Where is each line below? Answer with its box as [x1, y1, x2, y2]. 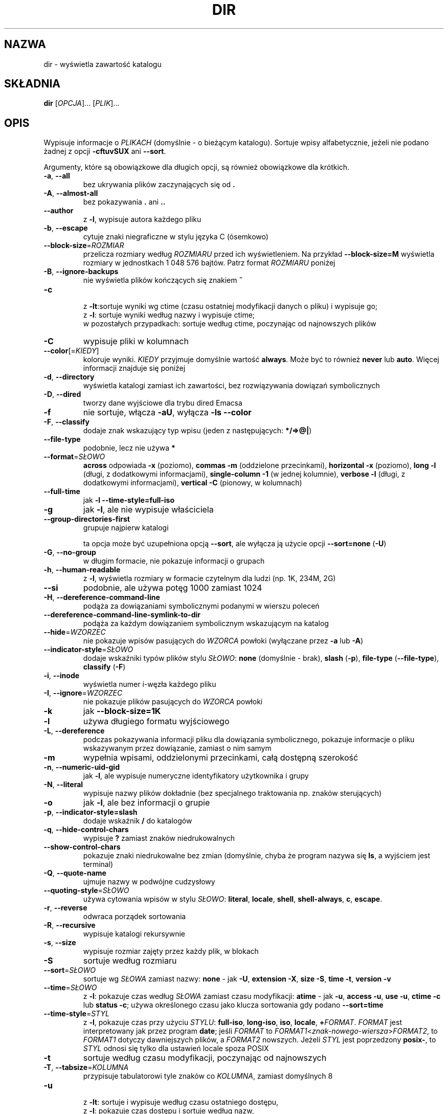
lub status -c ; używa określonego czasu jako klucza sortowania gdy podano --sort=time [83, 1000, 384, 1010]
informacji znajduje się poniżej [83, 364, 186, 373]
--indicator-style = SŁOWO [43, 645, 133, 654]
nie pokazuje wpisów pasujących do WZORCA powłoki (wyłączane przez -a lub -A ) [83, 636, 364, 645]
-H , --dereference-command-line [43, 593, 160, 602]
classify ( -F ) [83, 662, 126, 672]
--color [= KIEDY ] [43, 346, 99, 355]
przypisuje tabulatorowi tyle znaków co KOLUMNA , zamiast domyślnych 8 [83, 1072, 333, 1081]
